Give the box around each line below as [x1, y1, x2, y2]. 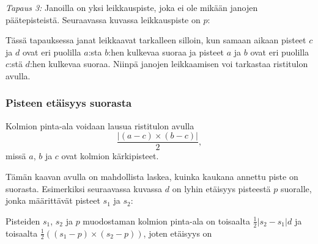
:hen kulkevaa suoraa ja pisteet [108, 45, 224, 58]
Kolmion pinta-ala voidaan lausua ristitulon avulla [6, 119, 194, 132]
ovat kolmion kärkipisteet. [61, 149, 159, 162]
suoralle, [280, 182, 312, 195]
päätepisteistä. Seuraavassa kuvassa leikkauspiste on [6, 13, 201, 26]
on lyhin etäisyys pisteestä [172, 182, 271, 195]
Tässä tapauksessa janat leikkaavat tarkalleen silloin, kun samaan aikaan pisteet [6, 34, 306, 46]
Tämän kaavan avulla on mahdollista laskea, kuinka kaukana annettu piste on [6, 170, 298, 183]
